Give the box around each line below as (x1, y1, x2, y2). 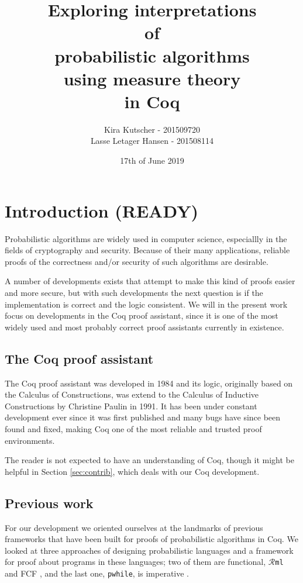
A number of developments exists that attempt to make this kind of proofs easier (5, 275, 295, 287)
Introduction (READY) (5, 198, 199, 222)
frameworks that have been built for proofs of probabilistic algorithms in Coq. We (5, 533, 298, 545)
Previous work (5, 494, 94, 512)
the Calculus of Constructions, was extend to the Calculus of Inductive (5, 388, 259, 401)
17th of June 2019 (120, 154, 184, 167)
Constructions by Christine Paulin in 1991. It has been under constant (5, 399, 257, 412)
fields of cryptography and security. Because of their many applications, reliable (5, 244, 290, 256)
